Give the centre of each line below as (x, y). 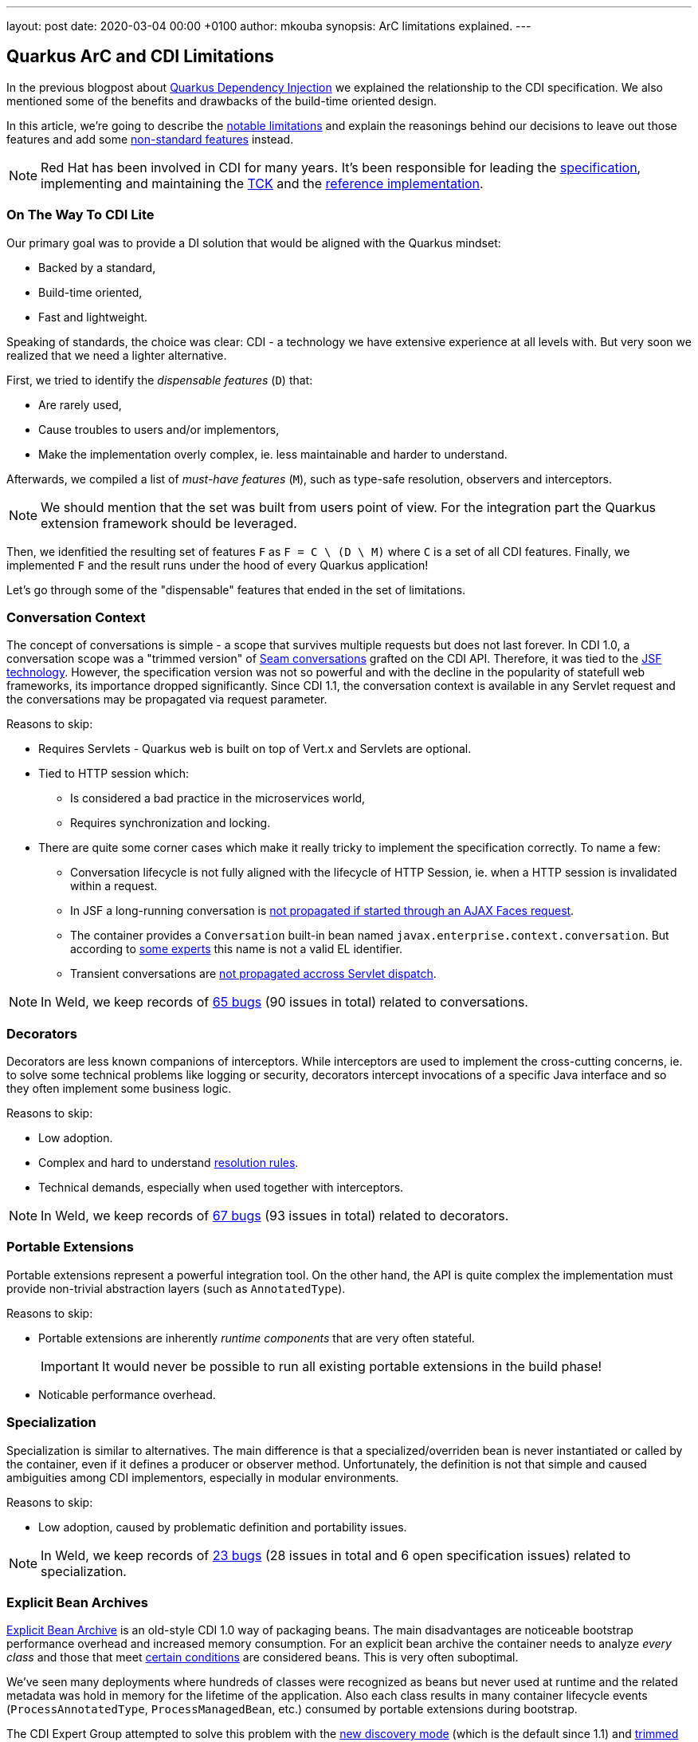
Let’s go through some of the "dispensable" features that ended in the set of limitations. (236, 589)
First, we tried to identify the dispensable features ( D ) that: (160, 380)
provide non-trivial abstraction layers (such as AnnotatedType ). (176, 1288)
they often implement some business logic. (119, 1089)
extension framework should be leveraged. (169, 523)
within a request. (114, 886)
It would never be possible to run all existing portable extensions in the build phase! (352, 1366)
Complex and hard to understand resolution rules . (169, 1163)
